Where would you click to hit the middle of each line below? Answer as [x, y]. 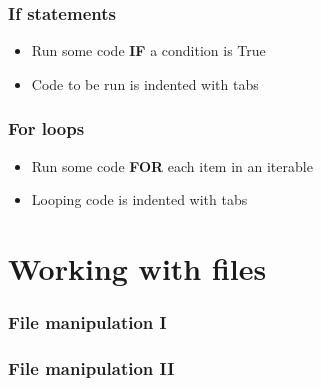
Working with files [137, 268]
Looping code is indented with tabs [139, 199]
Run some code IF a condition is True [148, 50]
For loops [46, 128]
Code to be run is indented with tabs [145, 83]
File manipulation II [91, 367]
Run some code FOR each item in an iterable [172, 165]
